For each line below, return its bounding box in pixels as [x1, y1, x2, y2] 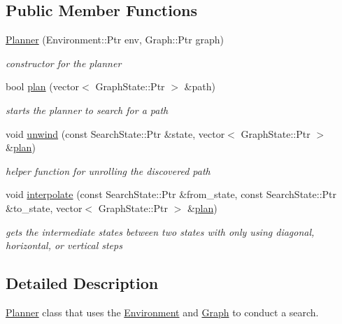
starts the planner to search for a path [6, 102, 169, 117]
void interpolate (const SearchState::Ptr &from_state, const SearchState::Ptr [6, 187, 337, 202]
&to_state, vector [6, 200, 83, 215]
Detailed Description [6, 272, 159, 294]
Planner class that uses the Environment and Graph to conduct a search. [6, 304, 319, 319]
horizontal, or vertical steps [6, 238, 122, 253]
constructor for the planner [6, 55, 122, 70]
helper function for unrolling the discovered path [6, 163, 211, 178]
